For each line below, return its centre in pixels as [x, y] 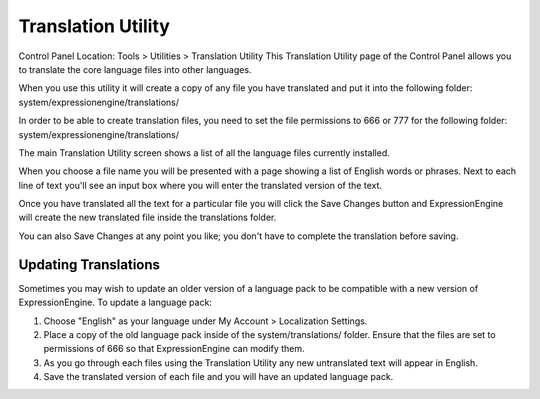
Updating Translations [89, 264]
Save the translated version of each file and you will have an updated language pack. [218, 377]
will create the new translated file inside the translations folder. [147, 217]
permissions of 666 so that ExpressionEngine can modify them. [174, 349]
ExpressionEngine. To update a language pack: [115, 302]
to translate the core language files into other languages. [135, 69]
